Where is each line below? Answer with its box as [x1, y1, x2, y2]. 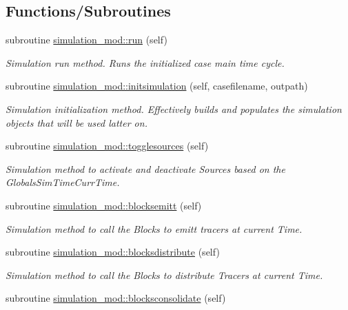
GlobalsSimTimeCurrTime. [6, 175, 120, 189]
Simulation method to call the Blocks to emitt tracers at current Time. [6, 221, 303, 236]
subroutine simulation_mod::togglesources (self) [6, 138, 209, 153]
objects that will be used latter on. [6, 115, 147, 130]
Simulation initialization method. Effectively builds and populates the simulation [6, 101, 342, 116]
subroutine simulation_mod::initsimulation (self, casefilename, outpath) [6, 79, 308, 93]
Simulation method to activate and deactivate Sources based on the [6, 161, 285, 176]
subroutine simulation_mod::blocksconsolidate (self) [6, 291, 226, 305]
